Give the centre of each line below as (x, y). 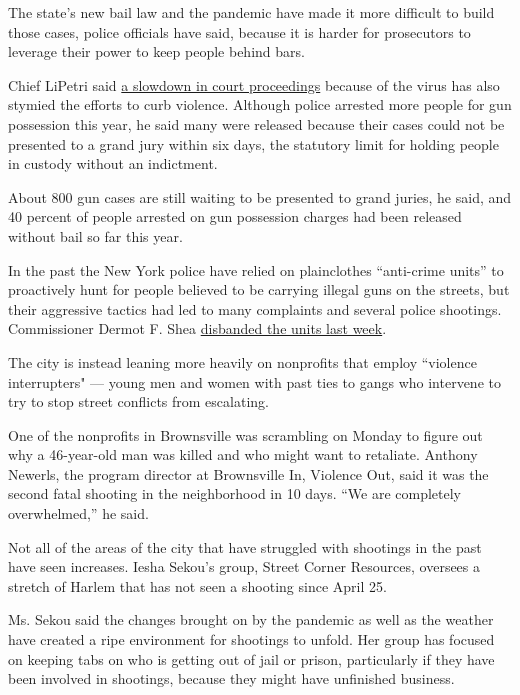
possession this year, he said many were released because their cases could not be (256, 123)
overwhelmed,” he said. (78, 513)
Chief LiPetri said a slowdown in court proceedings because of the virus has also (254, 84)
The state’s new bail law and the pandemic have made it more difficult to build (251, 12)
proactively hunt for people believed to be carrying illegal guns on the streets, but (259, 289)
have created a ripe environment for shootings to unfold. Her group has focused (251, 639)
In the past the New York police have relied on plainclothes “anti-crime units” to (256, 269)
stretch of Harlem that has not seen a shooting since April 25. (197, 585)
